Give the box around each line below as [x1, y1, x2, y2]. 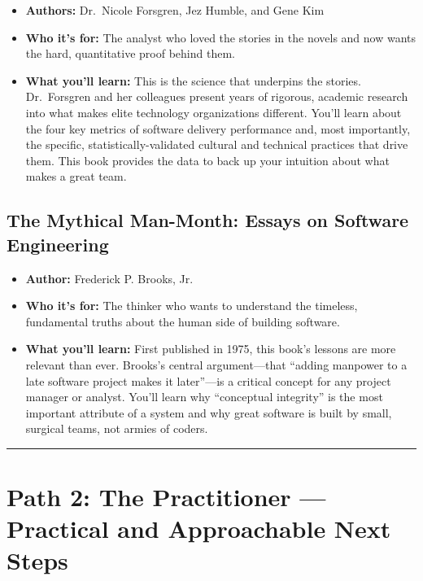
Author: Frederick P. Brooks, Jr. [25, 269, 194, 286]
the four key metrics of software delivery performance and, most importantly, [25, 120, 411, 137]
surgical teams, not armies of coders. [25, 420, 208, 437]
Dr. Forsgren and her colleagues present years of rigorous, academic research [25, 88, 408, 105]
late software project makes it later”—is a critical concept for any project [25, 372, 391, 389]
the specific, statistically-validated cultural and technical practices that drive [25, 136, 408, 153]
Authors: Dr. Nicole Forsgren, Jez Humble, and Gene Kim [25, 2, 325, 18]
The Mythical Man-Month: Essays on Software [7, 207, 409, 233]
